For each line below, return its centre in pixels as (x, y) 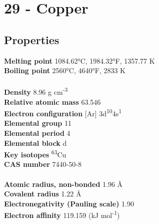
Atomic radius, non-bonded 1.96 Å (63, 184)
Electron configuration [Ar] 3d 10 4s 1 (63, 113)
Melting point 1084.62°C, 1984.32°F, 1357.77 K (79, 60)
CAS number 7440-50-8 (43, 164)
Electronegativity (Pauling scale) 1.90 (69, 203)
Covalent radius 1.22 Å (43, 194)
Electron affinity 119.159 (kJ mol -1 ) (62, 214)
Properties (32, 39)
